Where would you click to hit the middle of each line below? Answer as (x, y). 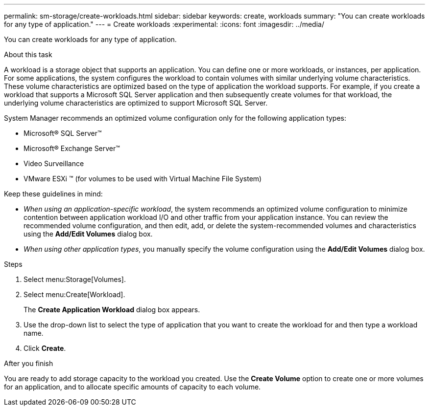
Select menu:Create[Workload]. (74, 294)
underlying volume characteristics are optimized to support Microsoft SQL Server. (136, 103)
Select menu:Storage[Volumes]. (75, 279)
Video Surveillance (54, 163)
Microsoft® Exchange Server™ (72, 148)
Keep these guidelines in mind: (53, 194)
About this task (28, 54)
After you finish (29, 363)
